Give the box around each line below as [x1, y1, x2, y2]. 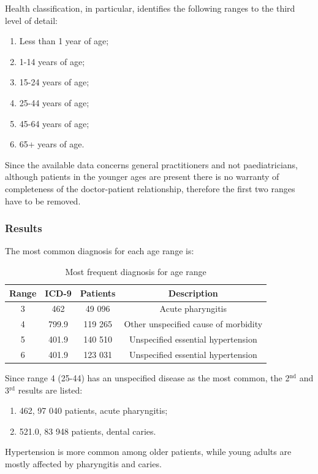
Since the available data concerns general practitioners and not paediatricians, [5, 158, 298, 171]
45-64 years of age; [19, 117, 89, 130]
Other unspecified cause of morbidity [124, 317, 263, 330]
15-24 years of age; [19, 76, 89, 88]
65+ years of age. [19, 138, 85, 150]
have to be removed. [5, 194, 81, 207]
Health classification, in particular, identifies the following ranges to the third [5, 2, 295, 14]
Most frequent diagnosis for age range [65, 265, 206, 278]
